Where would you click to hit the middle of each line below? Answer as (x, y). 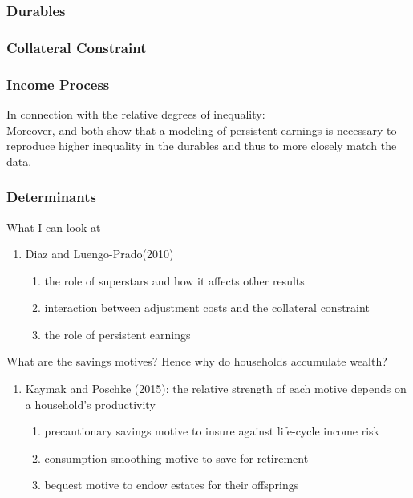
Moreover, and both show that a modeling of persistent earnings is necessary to (202, 130)
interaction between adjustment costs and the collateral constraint (207, 308)
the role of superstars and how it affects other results (174, 280)
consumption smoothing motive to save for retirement (176, 458)
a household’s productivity (90, 404)
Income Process (58, 84)
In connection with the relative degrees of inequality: (136, 113)
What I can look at (54, 227)
